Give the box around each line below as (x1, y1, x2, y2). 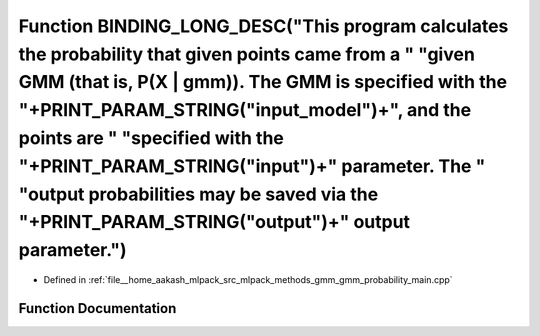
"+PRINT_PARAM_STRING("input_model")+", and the (18, 99, 472, 122)
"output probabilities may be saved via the (18, 183, 379, 205)
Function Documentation (18, 300, 177, 317)
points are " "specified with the (18, 126, 285, 149)
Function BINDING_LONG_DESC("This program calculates (18, 15, 509, 37)
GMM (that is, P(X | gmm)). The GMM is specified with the (18, 71, 508, 94)
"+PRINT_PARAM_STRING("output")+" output (18, 211, 410, 234)
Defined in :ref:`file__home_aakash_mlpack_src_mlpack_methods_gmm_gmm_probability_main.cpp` (43, 273, 454, 285)
